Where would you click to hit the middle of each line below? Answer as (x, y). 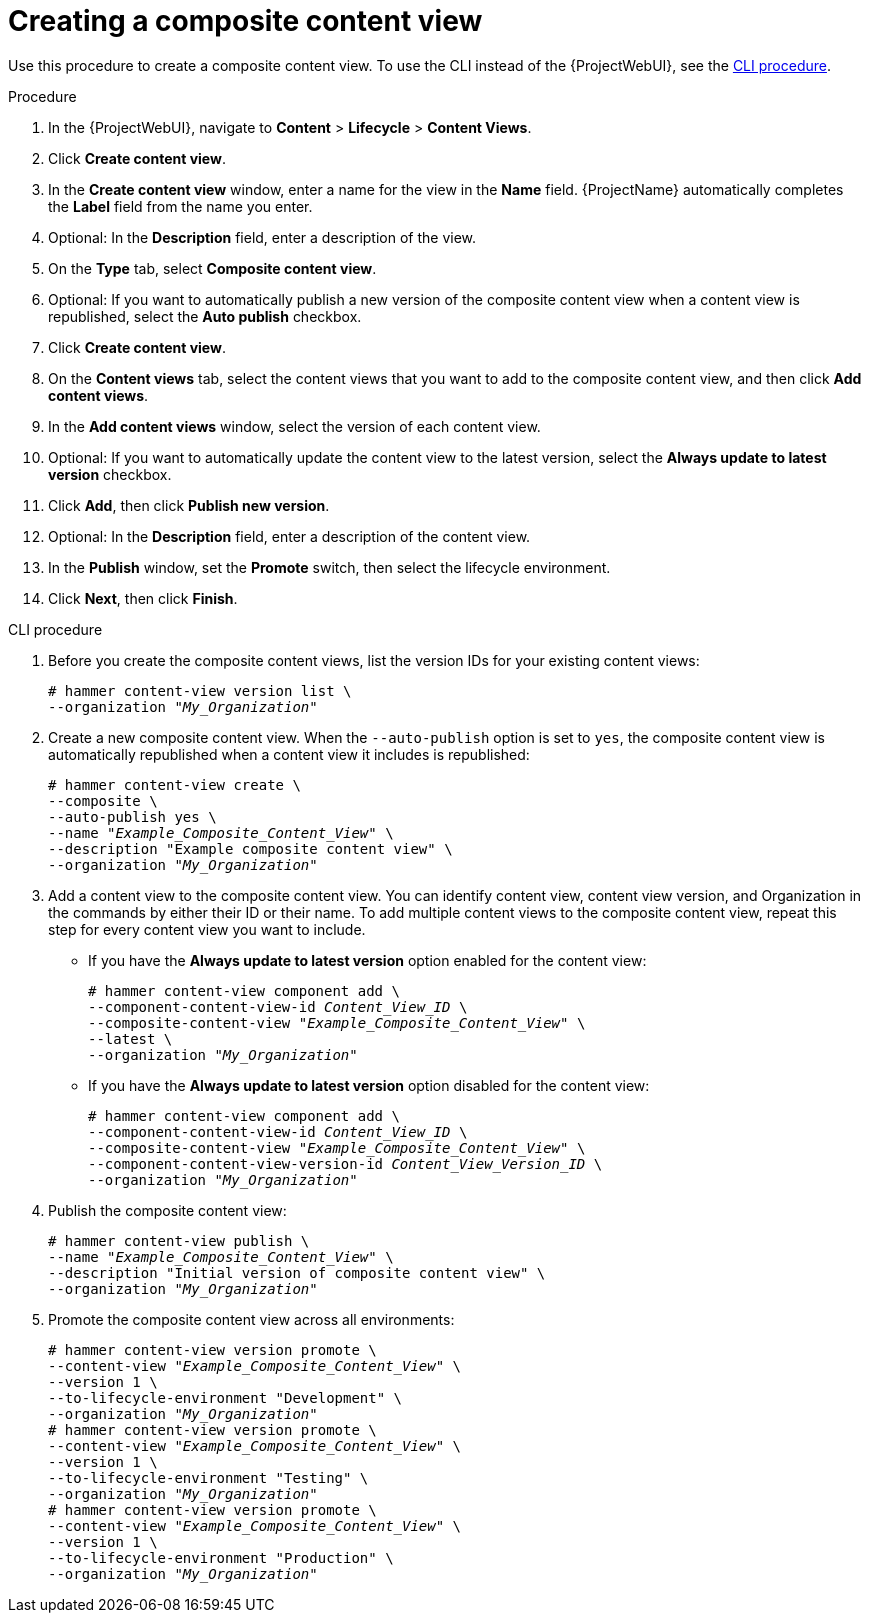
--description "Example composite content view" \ (250, 848)
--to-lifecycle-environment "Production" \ (221, 1557)
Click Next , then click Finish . (143, 598)
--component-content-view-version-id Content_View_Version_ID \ (345, 1163)
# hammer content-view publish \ (179, 1240)
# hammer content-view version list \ (200, 690)
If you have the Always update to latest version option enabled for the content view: (367, 960)
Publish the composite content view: (167, 1210)
